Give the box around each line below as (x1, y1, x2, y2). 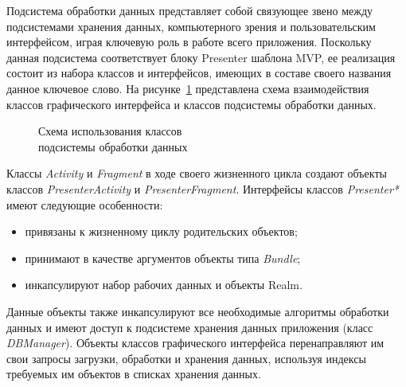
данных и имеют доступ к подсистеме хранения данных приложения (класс (6, 319, 373, 335)
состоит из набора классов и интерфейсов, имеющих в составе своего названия (6, 64, 392, 81)
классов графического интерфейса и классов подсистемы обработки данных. (6, 96, 377, 112)
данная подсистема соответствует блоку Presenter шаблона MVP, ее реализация (6, 49, 396, 65)
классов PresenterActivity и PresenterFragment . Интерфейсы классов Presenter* (6, 180, 399, 197)
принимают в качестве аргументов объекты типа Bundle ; (25, 249, 301, 266)
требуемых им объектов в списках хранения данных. (6, 365, 261, 382)
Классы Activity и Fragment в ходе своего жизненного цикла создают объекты (6, 165, 387, 182)
